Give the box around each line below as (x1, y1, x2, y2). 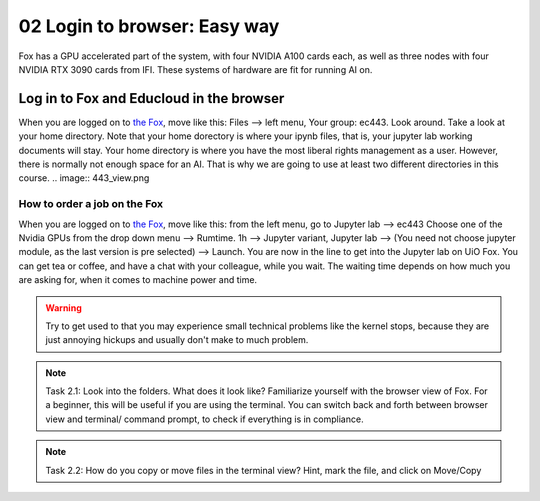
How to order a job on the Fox (18, 197, 164, 211)
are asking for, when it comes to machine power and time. (18, 274, 258, 286)
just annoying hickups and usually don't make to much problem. (45, 334, 309, 346)
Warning (45, 301, 82, 314)
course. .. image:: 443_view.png (18, 172, 150, 184)
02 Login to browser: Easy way (18, 15, 280, 37)
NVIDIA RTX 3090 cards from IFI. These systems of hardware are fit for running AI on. (18, 63, 373, 75)
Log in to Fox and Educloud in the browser (18, 90, 285, 107)
